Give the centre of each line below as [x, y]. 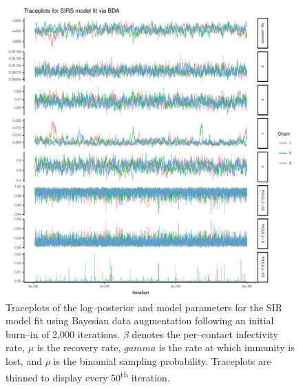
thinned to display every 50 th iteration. [88, 376]
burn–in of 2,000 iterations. [63, 334]
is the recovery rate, [79, 347]
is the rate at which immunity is [227, 347]
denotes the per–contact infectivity [205, 334]
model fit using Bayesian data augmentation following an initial [140, 320]
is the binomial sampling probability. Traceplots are [162, 360]
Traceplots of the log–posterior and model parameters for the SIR [144, 307]
